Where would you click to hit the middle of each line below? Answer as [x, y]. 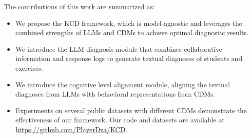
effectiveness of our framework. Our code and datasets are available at [120, 120]
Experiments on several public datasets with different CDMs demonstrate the [131, 110]
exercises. [29, 68]
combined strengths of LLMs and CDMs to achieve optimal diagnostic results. [132, 32]
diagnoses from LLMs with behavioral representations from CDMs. [115, 94]
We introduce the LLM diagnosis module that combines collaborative [119, 49]
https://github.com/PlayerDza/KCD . [71, 129]
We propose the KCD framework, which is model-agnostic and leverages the [129, 23]
